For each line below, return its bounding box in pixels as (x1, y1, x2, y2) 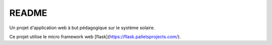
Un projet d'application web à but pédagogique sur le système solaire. (9, 25, 155, 31)
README (9, 7, 47, 18)
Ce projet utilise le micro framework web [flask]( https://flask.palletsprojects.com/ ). (9, 34, 181, 40)
